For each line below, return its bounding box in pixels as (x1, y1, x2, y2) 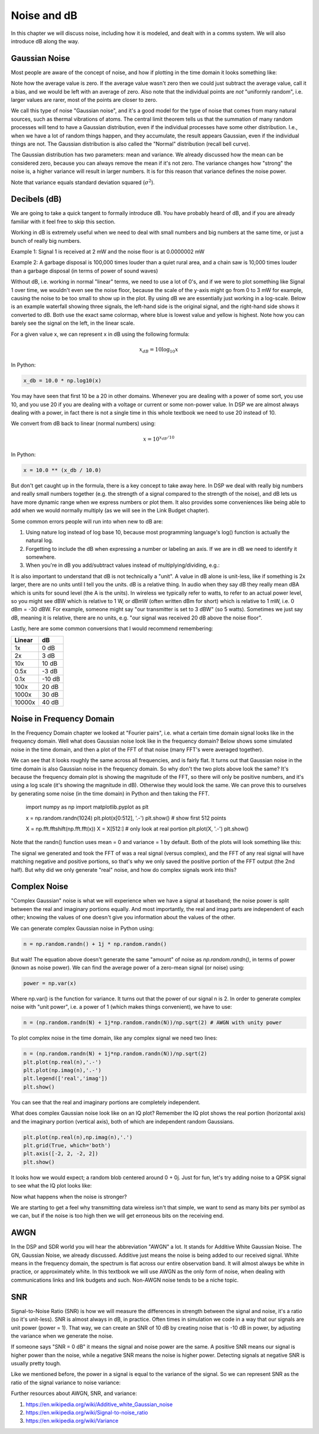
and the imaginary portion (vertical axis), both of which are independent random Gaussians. (11, 1118, 235, 1125)
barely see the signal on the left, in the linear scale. (11, 320, 135, 327)
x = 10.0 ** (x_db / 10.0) (23, 467, 102, 473)
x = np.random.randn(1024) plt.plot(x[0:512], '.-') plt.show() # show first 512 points (25, 814, 227, 822)
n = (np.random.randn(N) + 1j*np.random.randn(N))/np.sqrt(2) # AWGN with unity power (23, 1019, 282, 1026)
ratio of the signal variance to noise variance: (11, 1379, 121, 1386)
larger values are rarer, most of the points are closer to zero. (11, 97, 158, 104)
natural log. (25, 537, 53, 544)
